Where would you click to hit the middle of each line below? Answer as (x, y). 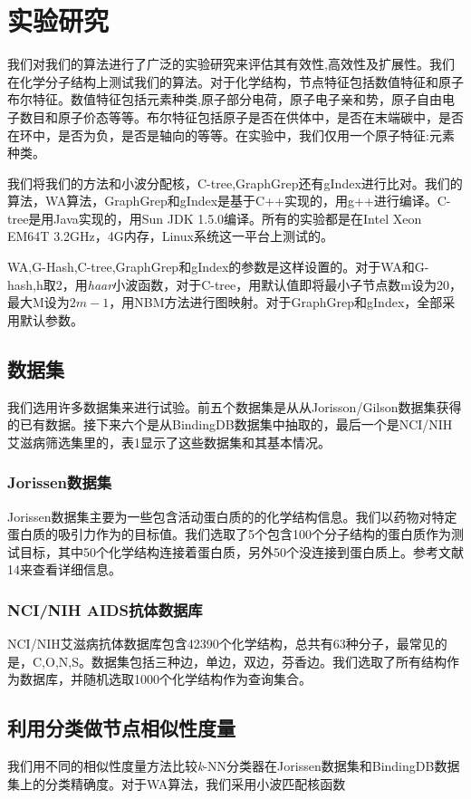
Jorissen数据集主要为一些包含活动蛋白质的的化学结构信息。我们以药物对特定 (232, 516)
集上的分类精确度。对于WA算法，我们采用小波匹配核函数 (177, 783)
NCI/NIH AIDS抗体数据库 (105, 609)
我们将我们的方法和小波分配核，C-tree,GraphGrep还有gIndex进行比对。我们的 (235, 183)
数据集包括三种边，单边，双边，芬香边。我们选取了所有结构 (269, 661)
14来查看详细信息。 (64, 569)
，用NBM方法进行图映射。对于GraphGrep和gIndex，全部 (276, 302)
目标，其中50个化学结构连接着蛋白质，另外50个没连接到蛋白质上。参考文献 (241, 551)
